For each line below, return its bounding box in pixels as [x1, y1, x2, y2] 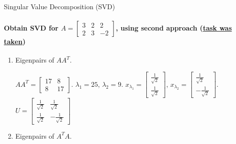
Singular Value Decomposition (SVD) [4, 1, 115, 11]
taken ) [4, 36, 26, 47]
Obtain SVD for [4, 23, 59, 33]
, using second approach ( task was [115, 23, 232, 33]
